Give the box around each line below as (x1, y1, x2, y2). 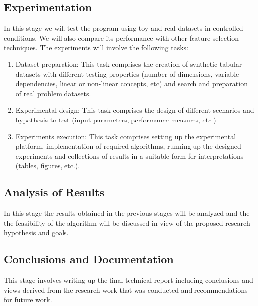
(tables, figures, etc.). (15, 160, 80, 171)
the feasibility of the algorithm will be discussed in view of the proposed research (4, 217, 250, 228)
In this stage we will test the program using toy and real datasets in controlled (4, 23, 243, 33)
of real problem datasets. (15, 88, 91, 98)
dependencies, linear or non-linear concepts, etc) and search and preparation (15, 78, 248, 89)
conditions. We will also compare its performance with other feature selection (4, 32, 239, 43)
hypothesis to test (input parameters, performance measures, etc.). (15, 114, 218, 124)
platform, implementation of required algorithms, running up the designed (15, 141, 241, 151)
